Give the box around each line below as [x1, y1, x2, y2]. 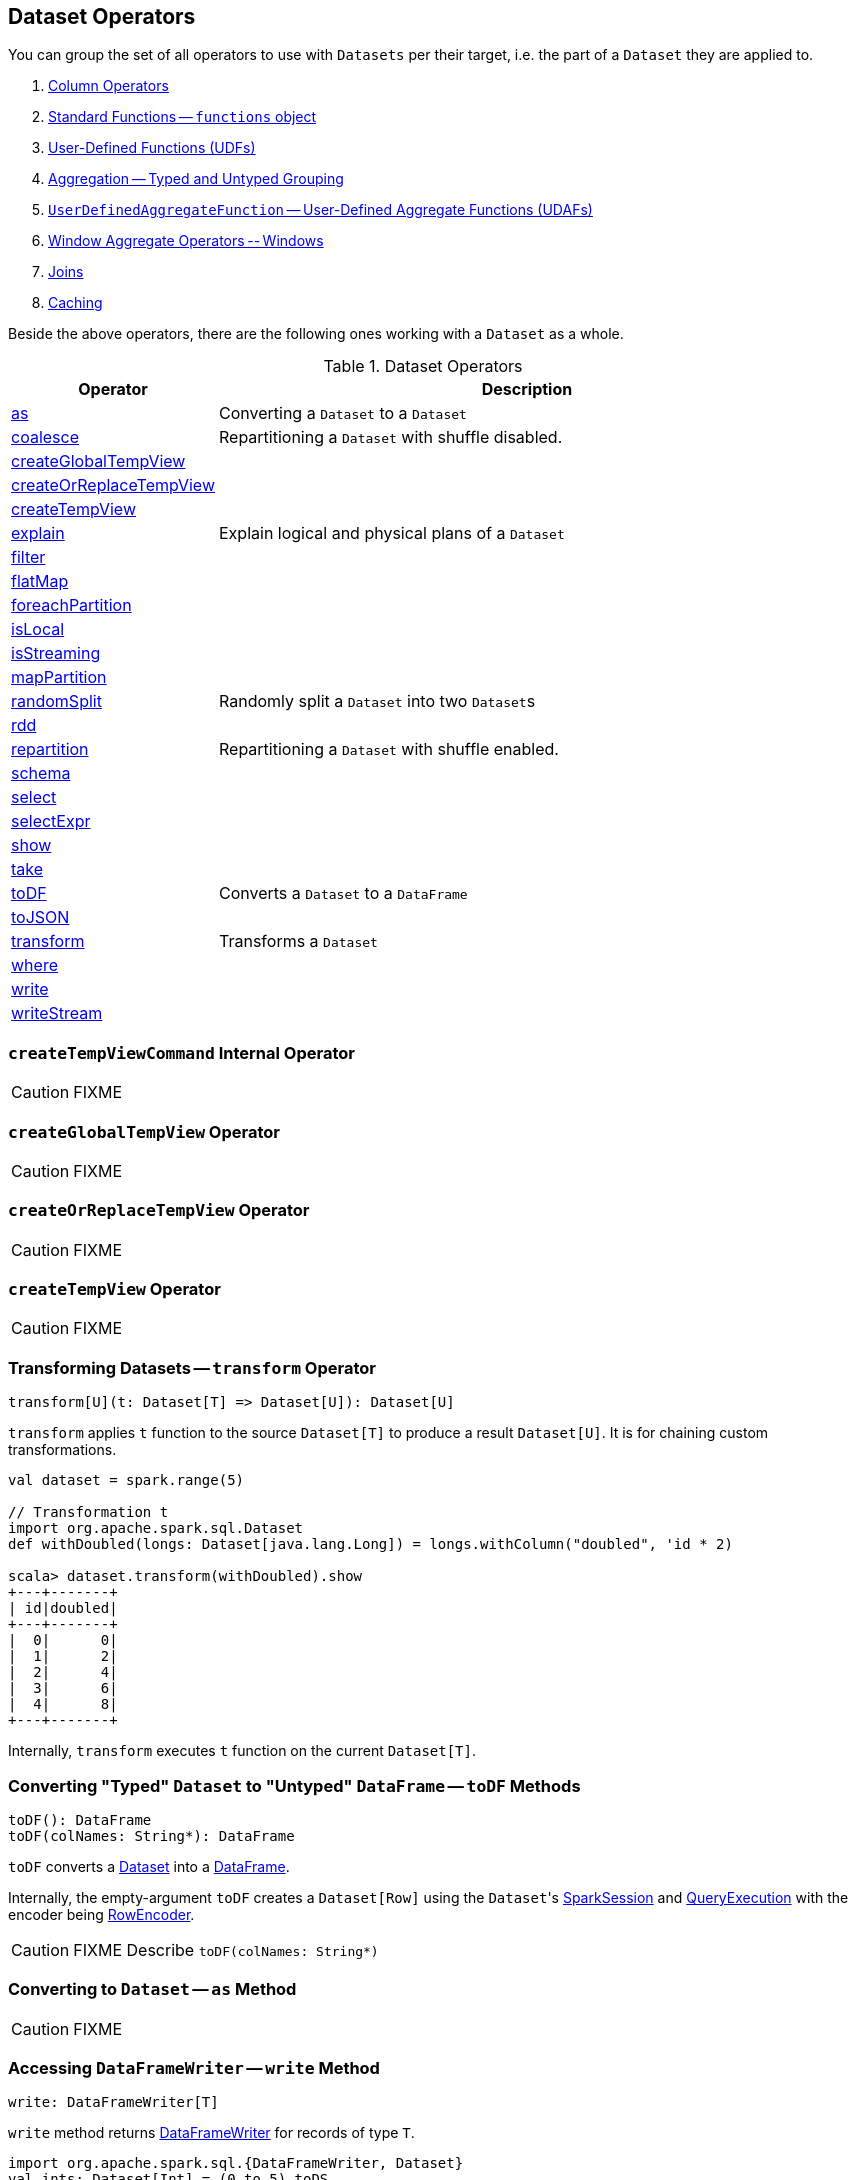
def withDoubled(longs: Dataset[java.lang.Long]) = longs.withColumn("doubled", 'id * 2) [8, 1536, 733, 1553]
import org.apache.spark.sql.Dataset [8, 1520, 304, 1537]
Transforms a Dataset [219, 931, 378, 952]
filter [11, 547, 46, 568]
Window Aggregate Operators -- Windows [48, 232, 324, 250]
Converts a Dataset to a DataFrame [219, 883, 468, 904]
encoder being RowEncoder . [8, 1905, 195, 1923]
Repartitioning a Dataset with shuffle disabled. [219, 427, 563, 448]
